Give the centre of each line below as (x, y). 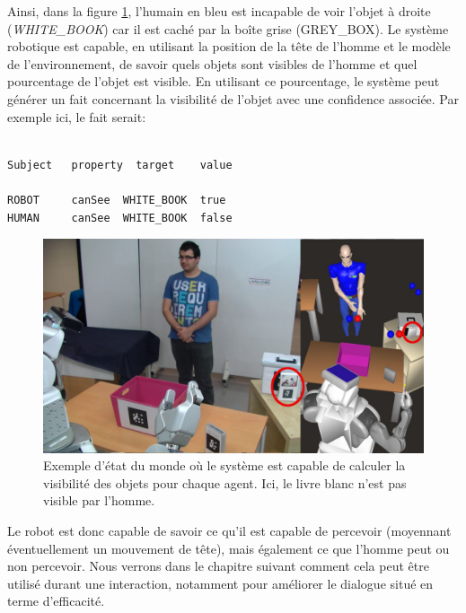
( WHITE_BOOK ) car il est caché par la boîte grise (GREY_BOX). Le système (228, 28)
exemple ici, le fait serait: (77, 116)
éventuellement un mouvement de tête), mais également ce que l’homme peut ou (229, 548)
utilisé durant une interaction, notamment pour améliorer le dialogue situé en (220, 583)
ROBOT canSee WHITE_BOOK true (117, 200)
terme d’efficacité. (56, 601)
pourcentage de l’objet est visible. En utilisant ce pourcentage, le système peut (224, 81)
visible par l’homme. (99, 500)
